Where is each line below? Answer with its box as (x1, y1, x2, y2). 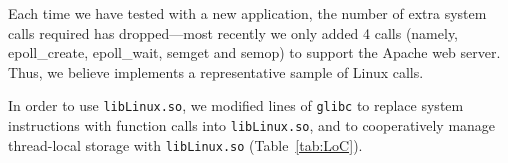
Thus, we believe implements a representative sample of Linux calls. (8, 61, 424, 82)
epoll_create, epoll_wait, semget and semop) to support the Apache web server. (8, 42, 501, 63)
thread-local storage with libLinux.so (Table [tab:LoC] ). (8, 134, 363, 155)
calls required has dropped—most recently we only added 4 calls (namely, (8, 22, 459, 43)
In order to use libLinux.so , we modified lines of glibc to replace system (8, 95, 464, 116)
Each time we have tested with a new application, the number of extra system (8, 3, 487, 23)
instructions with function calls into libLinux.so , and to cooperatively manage (8, 115, 496, 136)
